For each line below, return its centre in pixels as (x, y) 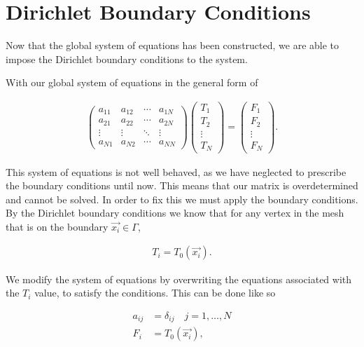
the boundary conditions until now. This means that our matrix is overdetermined (182, 185)
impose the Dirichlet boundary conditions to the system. (127, 59)
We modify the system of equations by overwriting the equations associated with (179, 279)
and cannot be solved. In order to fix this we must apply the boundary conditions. (182, 199)
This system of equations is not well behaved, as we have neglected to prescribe (176, 171)
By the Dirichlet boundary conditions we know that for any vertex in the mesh (175, 213)
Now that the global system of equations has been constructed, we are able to (173, 45)
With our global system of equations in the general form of (132, 82)
